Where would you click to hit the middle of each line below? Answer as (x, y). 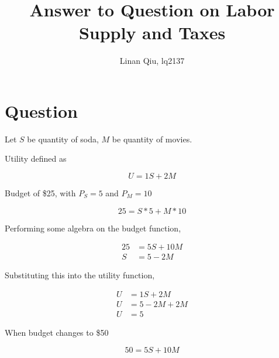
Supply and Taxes (152, 33)
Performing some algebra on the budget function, (93, 228)
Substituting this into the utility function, (80, 275)
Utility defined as (36, 158)
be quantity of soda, (63, 139)
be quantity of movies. (152, 139)
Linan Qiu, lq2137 (152, 61)
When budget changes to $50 (57, 332)
